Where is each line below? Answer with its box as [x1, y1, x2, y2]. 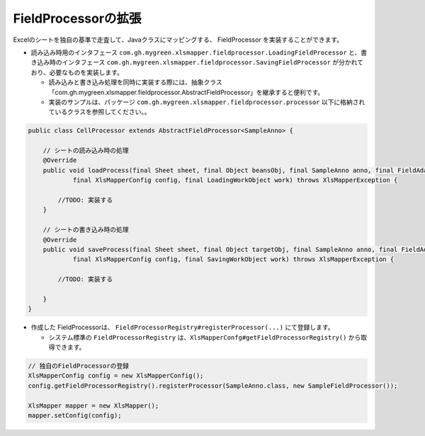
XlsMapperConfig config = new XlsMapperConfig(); [28, 372, 204, 380]
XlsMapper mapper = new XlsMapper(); [28, 401, 159, 410]
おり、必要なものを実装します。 [30, 68, 124, 76]
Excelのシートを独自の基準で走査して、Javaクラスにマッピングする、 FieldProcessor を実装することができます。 [13, 35, 344, 44]
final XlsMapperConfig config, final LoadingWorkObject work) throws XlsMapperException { [72, 176, 398, 184]
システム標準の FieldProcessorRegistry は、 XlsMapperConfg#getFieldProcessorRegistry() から [48, 333, 361, 341]
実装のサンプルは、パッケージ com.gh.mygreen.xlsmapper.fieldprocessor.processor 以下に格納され [48, 98, 365, 106]
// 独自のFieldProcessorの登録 [28, 362, 129, 370]
